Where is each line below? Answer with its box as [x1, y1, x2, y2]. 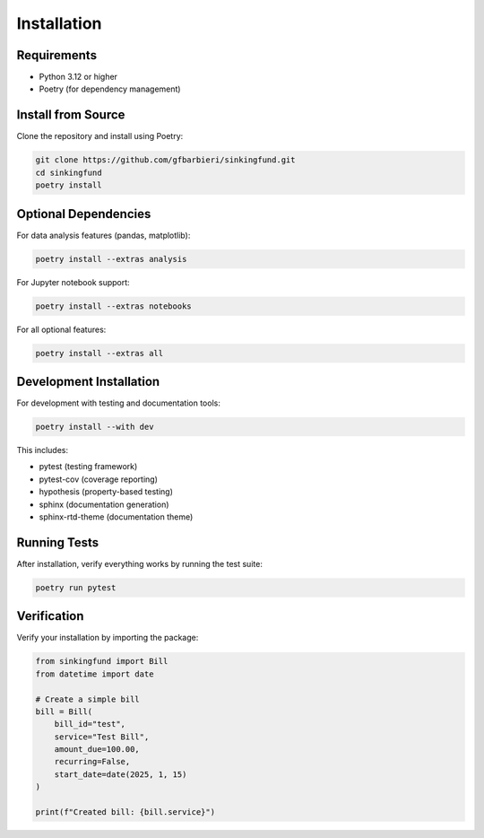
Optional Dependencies [16, 206, 151, 222]
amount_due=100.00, [54, 745, 141, 755]
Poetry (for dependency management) [39, 83, 181, 94]
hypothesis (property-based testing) [39, 486, 174, 497]
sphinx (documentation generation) [39, 499, 169, 510]
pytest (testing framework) [39, 461, 138, 472]
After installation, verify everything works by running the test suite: [16, 558, 264, 569]
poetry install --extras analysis [35, 254, 187, 264]
